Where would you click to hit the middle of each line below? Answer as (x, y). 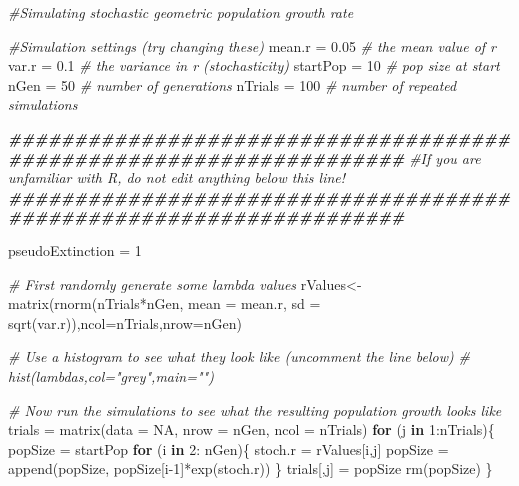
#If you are (445, 157)
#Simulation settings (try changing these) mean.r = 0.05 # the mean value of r (252, 45)
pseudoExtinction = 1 (75, 249)
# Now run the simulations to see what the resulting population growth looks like (255, 409)
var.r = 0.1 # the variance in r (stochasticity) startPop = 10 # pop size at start (254, 65)
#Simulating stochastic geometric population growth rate (181, 12)
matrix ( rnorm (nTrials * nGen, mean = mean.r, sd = (164, 303)
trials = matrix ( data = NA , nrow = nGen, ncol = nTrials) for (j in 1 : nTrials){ (251, 429)
